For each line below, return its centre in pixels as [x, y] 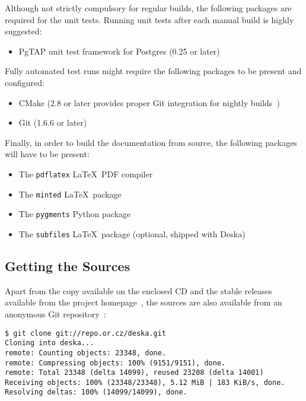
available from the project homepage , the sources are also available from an [144, 302]
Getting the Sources [68, 265]
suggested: [23, 31]
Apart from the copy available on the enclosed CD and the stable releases [138, 290]
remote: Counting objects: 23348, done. [86, 353]
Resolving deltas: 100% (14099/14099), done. [96, 392]
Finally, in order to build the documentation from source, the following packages [151, 142]
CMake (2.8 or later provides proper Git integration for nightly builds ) [149, 102]
